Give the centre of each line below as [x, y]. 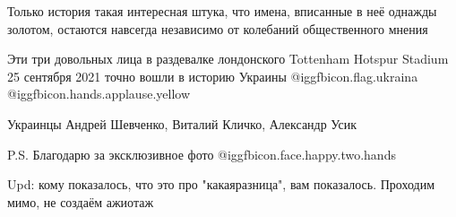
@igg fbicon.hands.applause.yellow [99, 94]
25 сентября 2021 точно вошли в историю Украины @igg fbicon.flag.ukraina [213, 76]
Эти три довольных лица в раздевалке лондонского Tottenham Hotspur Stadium [228, 59]
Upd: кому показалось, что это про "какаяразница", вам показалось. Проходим [221, 184]
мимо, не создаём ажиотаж [81, 201]
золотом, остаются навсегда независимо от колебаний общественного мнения [218, 28]
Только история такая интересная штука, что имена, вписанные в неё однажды [222, 11]
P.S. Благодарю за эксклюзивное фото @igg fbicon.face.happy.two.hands [202, 154]
